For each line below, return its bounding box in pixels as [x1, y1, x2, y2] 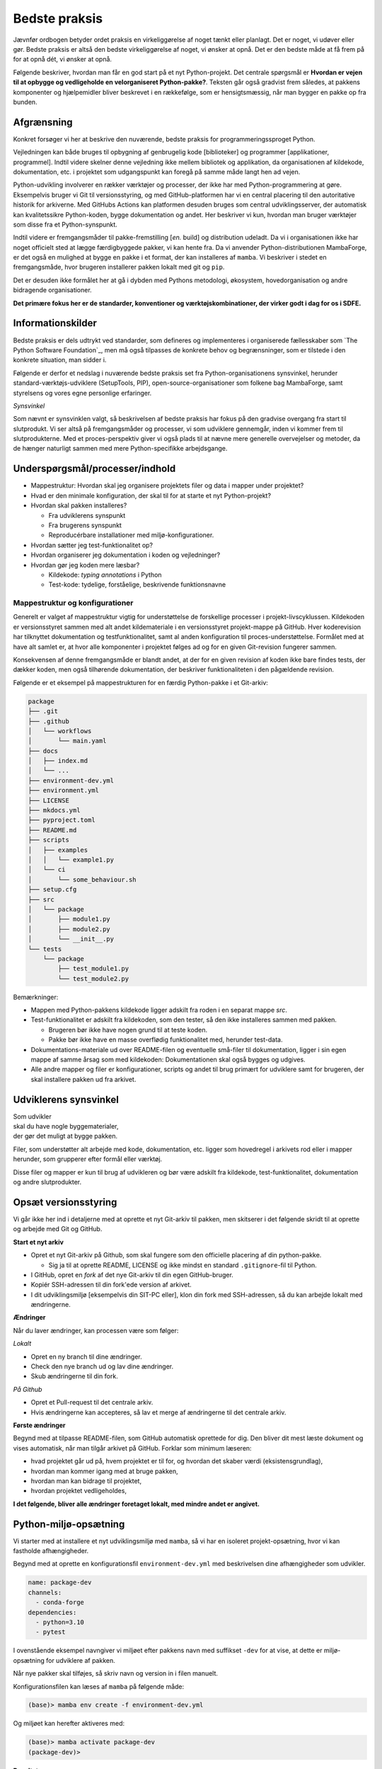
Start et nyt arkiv [13, 1238, 64, 1246]
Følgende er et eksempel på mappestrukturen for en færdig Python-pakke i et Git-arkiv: [13, 678, 269, 686]
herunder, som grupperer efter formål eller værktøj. [13, 1155, 163, 1163]
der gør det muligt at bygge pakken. [13, 1132, 118, 1141]
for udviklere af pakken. [46, 1656, 116, 1664]
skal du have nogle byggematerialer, [13, 1122, 120, 1131]
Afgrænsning [13, 116, 73, 128]
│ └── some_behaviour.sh [28, 875, 137, 884]
